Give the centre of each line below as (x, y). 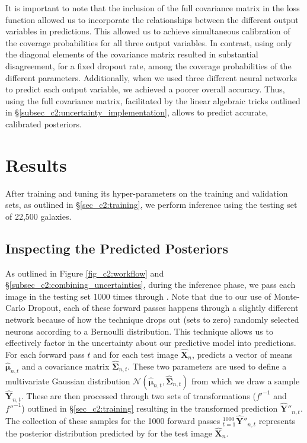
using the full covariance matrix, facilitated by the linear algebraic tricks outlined (153, 100)
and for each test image (136, 354)
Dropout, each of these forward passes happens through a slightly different (163, 308)
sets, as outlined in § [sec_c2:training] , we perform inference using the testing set (151, 205)
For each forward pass (45, 354)
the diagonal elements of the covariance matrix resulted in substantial (132, 54)
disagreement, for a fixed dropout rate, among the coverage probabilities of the (148, 65)
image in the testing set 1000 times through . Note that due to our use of (138, 296)
